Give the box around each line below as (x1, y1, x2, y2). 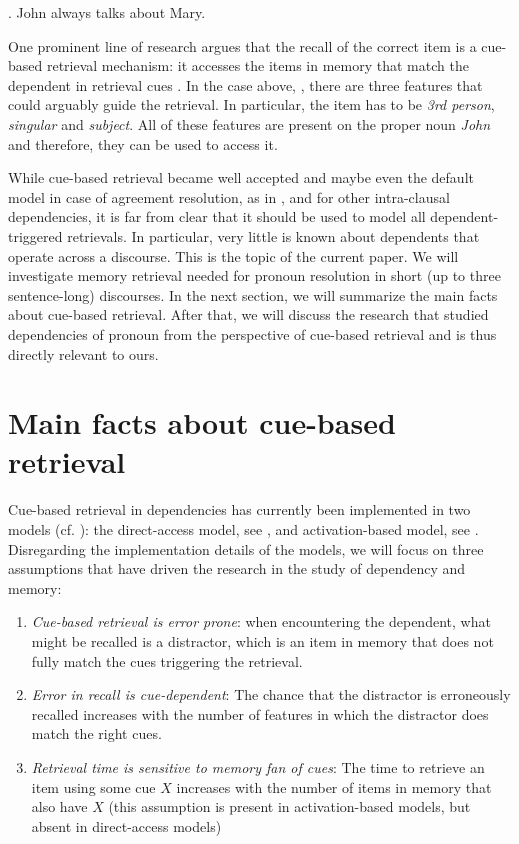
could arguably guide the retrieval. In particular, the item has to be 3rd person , (8, 94, 495, 115)
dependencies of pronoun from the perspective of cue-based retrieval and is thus (8, 323, 497, 344)
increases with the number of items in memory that (176, 776, 492, 797)
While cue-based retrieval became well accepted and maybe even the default (8, 167, 474, 188)
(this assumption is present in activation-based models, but (108, 796, 471, 817)
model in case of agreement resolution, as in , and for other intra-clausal (8, 186, 450, 207)
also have (31, 796, 88, 817)
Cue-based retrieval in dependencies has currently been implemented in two (8, 499, 471, 520)
